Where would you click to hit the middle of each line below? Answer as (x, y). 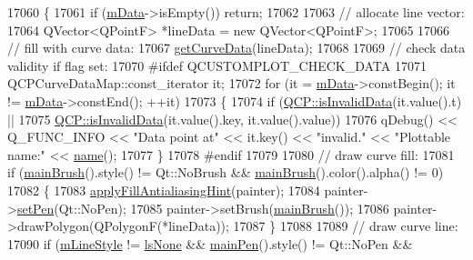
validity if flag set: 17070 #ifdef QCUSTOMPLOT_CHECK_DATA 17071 (217, 65)
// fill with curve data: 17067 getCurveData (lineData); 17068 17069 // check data (236, 48)
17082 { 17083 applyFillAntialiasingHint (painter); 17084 (164, 190)
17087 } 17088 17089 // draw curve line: (346, 226)
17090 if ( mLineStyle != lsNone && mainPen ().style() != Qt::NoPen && (210, 243)
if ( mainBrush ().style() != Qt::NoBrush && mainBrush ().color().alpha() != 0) (226, 172)
